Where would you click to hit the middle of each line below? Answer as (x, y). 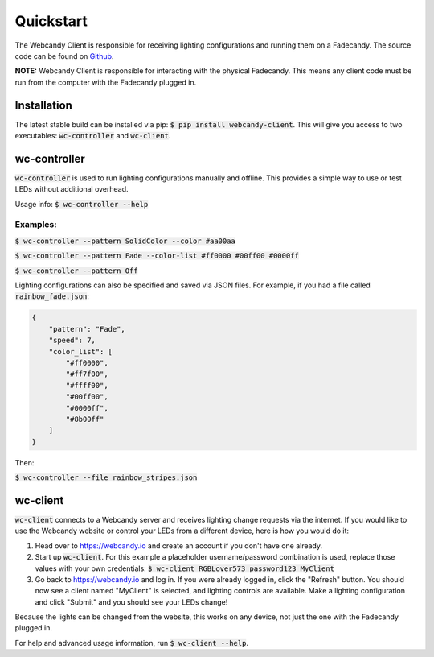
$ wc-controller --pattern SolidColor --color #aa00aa (125, 241)
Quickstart (51, 21)
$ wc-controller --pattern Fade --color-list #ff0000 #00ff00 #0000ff (157, 256)
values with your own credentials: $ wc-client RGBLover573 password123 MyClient (185, 568)
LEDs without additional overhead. (72, 189)
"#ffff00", (87, 385)
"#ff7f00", (87, 374)
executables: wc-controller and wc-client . (93, 136)
